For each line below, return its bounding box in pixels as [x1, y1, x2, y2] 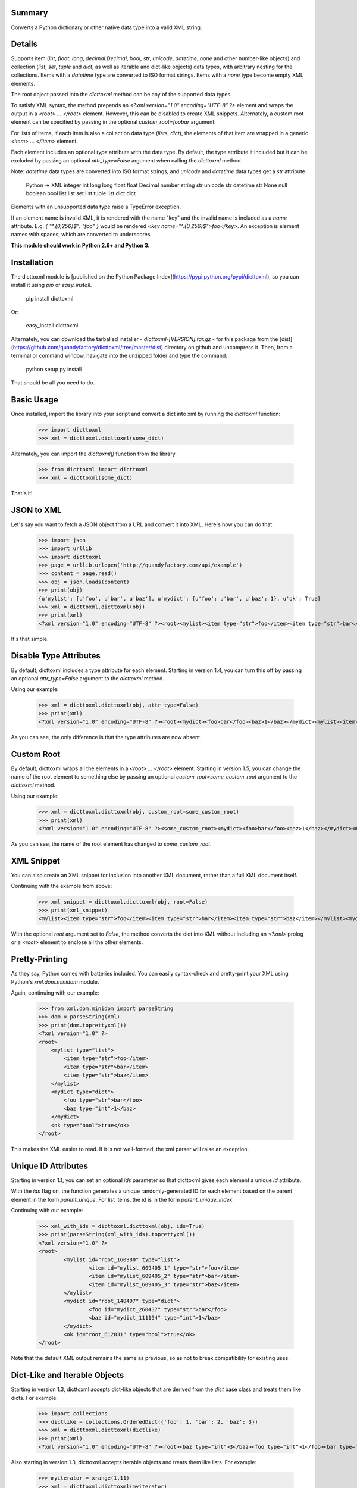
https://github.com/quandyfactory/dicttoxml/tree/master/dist [12, 344, 162, 351]
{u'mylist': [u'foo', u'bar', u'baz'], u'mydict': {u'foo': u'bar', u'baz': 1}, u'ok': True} [38, 595, 321, 602]
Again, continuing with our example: [11, 989, 99, 996]
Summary [11, 8, 48, 18]
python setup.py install [26, 365, 82, 373]
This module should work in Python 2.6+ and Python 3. [11, 242, 150, 249]
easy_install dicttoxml [26, 322, 79, 329]
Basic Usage [11, 395, 58, 405]
